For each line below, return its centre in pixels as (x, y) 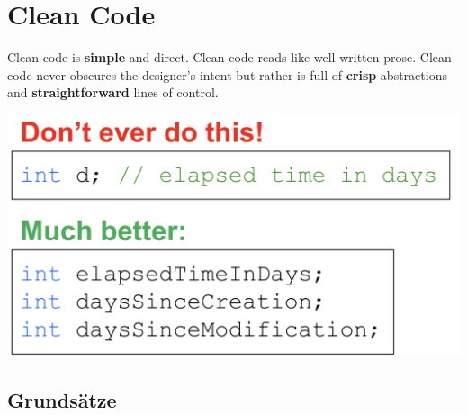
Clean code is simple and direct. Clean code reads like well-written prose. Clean (229, 57)
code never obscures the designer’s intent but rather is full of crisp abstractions (227, 74)
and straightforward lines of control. (113, 92)
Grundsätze (62, 399)
